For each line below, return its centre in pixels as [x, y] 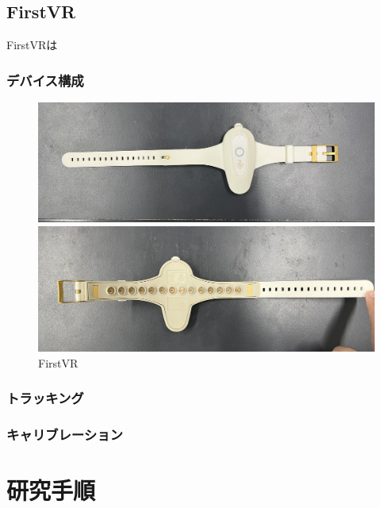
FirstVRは [32, 45]
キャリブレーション [65, 435]
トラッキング [45, 398]
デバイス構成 [45, 80]
